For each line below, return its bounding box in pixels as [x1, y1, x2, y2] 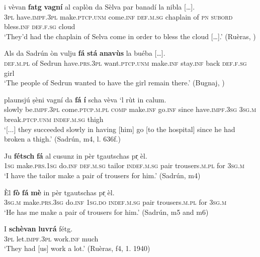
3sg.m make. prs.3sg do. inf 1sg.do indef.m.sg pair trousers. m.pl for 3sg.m [4, 197, 227, 207]
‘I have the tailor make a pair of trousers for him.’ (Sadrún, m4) [4, 170, 201, 180]
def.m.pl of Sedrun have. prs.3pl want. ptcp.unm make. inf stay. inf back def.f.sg [4, 57, 247, 68]
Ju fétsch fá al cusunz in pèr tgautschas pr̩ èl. [4, 150, 147, 161]
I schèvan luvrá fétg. [4, 223, 73, 234]
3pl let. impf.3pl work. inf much [4, 233, 99, 243]
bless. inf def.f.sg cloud [4, 21, 75, 32]
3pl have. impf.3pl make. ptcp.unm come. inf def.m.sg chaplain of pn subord [4, 11, 233, 22]
